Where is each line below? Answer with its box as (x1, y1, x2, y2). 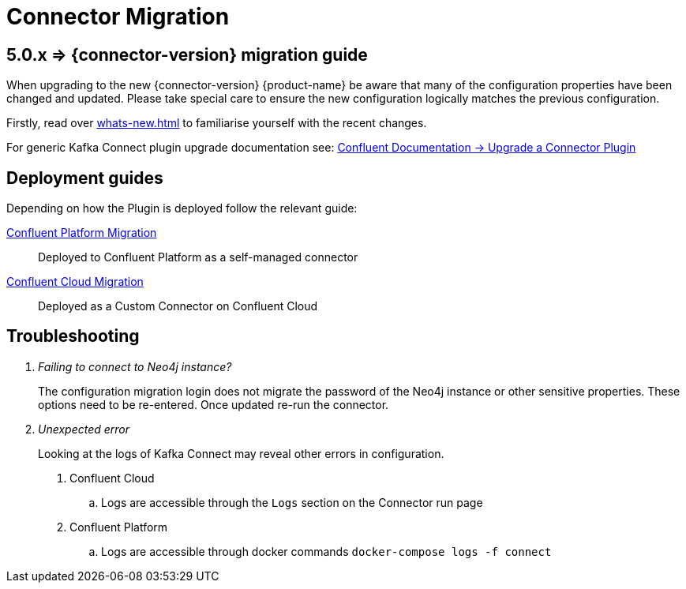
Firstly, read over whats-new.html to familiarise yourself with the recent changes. (6, 116, 427, 130)
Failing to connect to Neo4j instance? (38, 359, 232, 373)
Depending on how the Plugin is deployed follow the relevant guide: (6, 201, 358, 216)
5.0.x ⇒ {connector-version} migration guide (6, 44, 368, 65)
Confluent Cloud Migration (6, 275, 144, 289)
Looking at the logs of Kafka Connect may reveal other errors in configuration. (38, 446, 444, 460)
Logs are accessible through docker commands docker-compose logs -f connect (101, 544, 552, 558)
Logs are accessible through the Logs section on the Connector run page (101, 495, 483, 509)
